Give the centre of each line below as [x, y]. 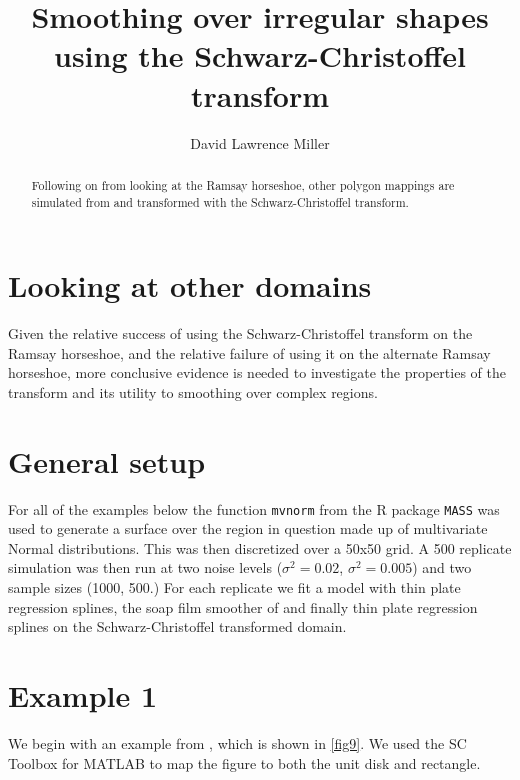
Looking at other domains [190, 285]
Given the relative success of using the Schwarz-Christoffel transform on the [240, 333]
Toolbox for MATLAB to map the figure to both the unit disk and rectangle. [244, 762]
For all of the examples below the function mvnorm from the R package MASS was [254, 508]
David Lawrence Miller [260, 142]
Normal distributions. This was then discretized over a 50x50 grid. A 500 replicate [260, 547]
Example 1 [83, 695]
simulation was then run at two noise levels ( [145, 567]
